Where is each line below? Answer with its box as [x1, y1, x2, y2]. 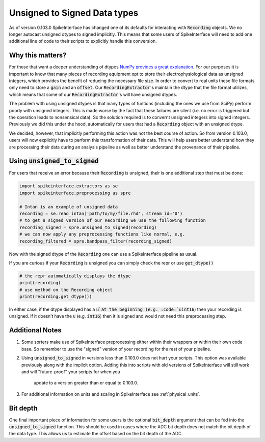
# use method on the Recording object [19, 287, 113, 293]
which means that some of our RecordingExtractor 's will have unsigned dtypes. [9, 91, 178, 97]
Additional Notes [9, 326, 62, 334]
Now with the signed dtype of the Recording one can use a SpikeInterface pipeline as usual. [9, 251, 198, 257]
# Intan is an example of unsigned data [19, 204, 118, 209]
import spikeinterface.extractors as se [19, 183, 118, 189]
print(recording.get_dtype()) [19, 294, 92, 299]
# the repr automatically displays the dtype [19, 273, 131, 279]
